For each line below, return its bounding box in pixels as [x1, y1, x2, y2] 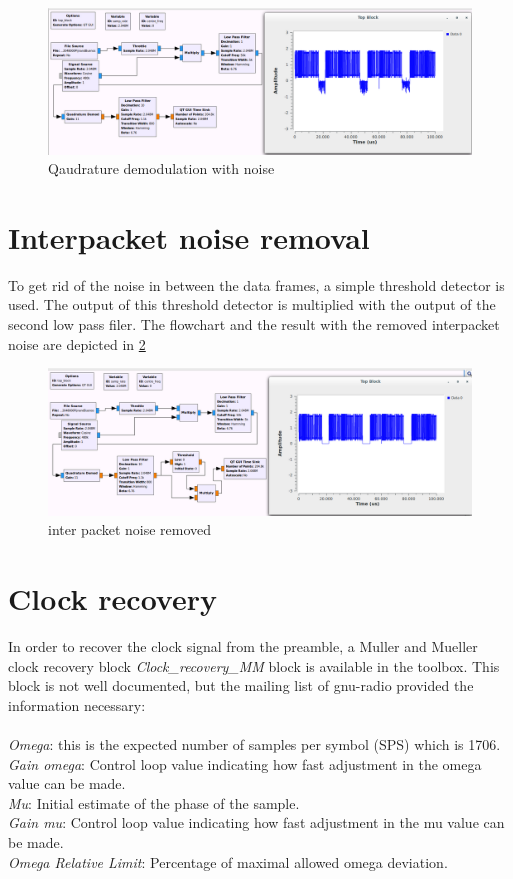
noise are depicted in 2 [8, 333, 146, 354]
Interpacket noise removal [8, 216, 370, 257]
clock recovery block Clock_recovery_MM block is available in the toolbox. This [8, 655, 500, 676]
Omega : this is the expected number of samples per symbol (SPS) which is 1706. [8, 733, 501, 754]
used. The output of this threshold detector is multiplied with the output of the [8, 294, 496, 315]
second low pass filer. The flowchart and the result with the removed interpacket [8, 314, 500, 335]
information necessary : [8, 694, 146, 715]
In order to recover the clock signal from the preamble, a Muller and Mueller [8, 635, 478, 656]
